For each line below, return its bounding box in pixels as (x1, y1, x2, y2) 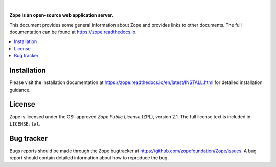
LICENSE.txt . (9, 120, 41, 127)
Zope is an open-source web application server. (9, 12, 113, 18)
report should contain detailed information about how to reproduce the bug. (9, 155, 169, 161)
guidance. (9, 87, 31, 93)
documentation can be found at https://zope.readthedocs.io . (9, 29, 137, 35)
